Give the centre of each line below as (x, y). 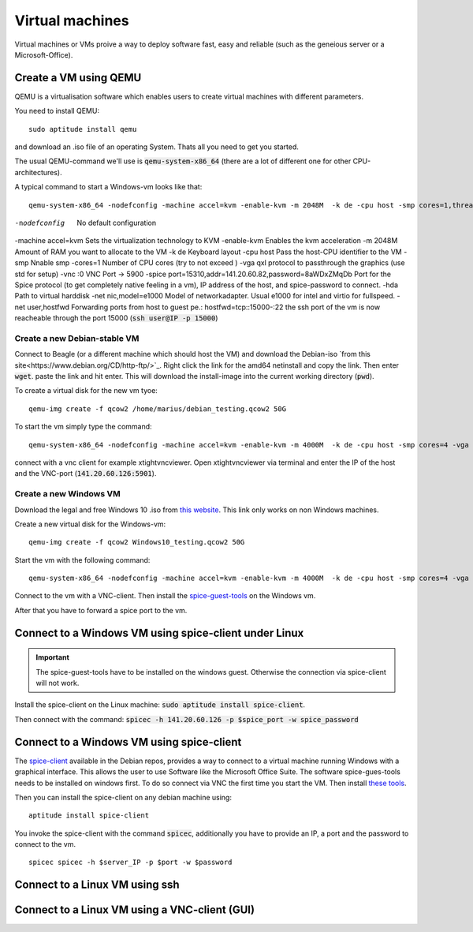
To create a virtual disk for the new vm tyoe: (86, 391)
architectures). (38, 172)
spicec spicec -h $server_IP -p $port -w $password (130, 863)
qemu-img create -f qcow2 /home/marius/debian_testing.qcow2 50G (158, 409)
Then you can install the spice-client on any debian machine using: (123, 797)
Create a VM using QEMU (78, 78)
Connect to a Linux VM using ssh (97, 885)
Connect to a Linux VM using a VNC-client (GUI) (135, 910)
